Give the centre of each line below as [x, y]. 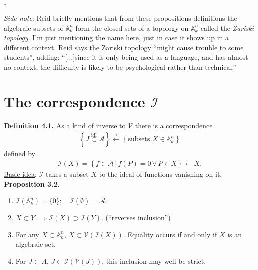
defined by [20, 154]
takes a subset [67, 174]
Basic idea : [20, 174]
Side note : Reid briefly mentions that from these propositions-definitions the [121, 18]
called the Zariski [227, 28]
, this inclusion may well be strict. [154, 261]
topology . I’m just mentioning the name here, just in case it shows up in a [117, 38]
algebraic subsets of [34, 28]
